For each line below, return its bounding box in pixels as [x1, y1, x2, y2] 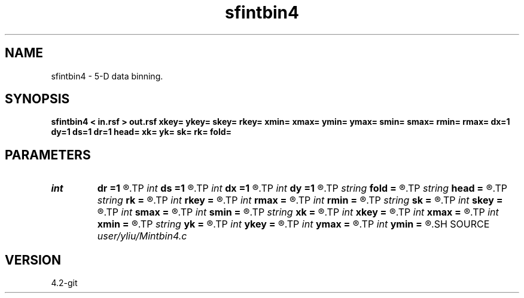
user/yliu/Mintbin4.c [97, 230, 187, 242]
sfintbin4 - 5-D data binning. [51, 70, 163, 81]
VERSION [5, 252, 62, 268]
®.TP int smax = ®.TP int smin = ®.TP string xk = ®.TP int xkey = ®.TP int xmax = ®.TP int [97, 206, 499, 219]
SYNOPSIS [5, 91, 70, 107]
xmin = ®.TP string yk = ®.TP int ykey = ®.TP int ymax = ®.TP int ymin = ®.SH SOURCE [97, 218, 490, 231]
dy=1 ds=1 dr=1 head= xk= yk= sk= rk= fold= [51, 127, 232, 137]
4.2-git [51, 278, 78, 288]
